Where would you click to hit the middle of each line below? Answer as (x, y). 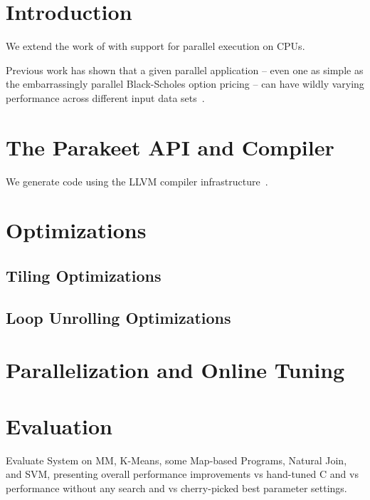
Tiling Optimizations (84, 275)
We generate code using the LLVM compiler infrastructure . (137, 181)
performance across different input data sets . (105, 97)
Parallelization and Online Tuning (175, 370)
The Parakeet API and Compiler (170, 147)
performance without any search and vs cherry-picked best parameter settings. (176, 488)
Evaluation (59, 425)
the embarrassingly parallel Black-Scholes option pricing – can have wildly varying (185, 84)
